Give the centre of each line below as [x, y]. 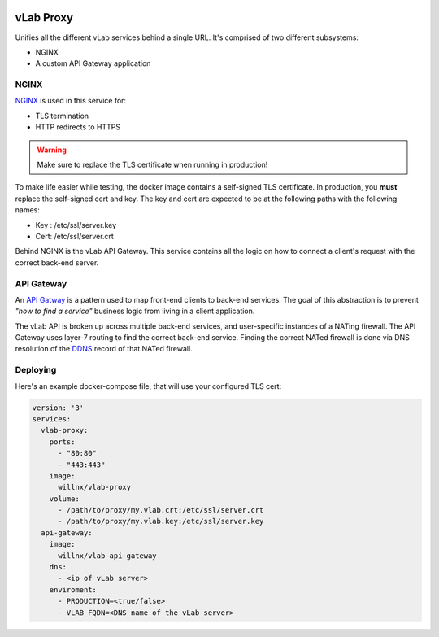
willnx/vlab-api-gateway [108, 556]
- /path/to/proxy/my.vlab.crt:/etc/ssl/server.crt [161, 510]
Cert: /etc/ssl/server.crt [74, 236]
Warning [52, 150]
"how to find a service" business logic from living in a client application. [135, 311]
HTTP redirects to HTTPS [78, 127]
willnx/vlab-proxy [95, 487]
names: [27, 210]
